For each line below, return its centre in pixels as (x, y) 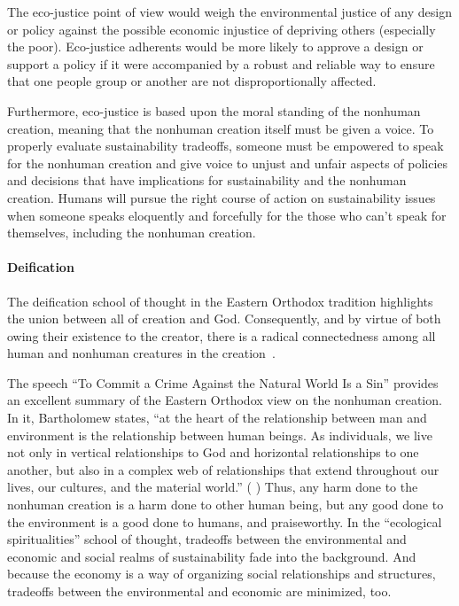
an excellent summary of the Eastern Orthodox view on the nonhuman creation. (225, 400)
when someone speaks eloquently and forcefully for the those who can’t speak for (227, 215)
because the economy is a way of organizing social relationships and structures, (222, 574)
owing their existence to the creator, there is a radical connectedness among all (222, 335)
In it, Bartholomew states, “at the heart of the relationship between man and (217, 418)
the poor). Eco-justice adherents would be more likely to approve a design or (215, 47)
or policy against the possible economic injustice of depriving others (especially (222, 29)
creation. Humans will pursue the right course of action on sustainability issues (222, 197)
